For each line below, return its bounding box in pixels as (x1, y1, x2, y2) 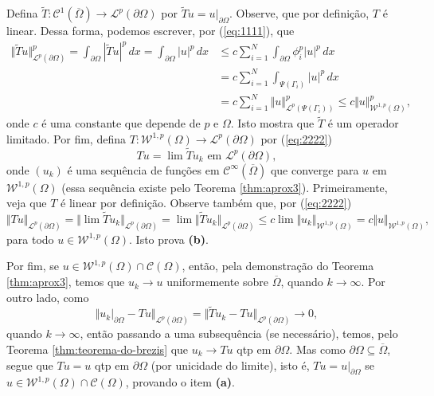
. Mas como (289, 340, 346, 357)
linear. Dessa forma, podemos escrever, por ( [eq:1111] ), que (6, 22, 295, 39)
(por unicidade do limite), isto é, (151, 356, 310, 373)
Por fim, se (6, 257, 60, 274)
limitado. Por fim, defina (6, 130, 126, 147)
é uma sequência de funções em (67, 161, 220, 178)
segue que (6, 356, 53, 373)
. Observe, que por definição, (229, 5, 369, 22)
